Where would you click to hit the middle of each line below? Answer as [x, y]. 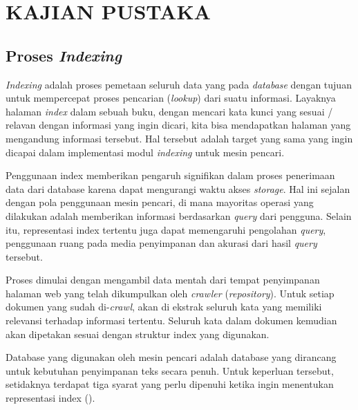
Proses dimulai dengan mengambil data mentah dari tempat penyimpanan [163, 280]
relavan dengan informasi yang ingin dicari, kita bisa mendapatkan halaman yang [178, 125]
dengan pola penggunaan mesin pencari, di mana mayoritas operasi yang [160, 202]
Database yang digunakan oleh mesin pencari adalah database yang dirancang [171, 357]
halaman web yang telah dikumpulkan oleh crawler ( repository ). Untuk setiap [170, 293]
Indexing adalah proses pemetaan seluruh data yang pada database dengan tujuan [179, 84]
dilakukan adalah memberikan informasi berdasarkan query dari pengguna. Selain [179, 215]
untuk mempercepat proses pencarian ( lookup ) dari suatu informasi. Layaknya [171, 98]
